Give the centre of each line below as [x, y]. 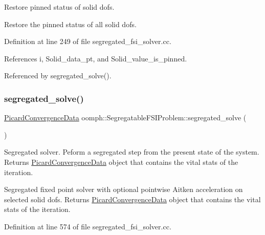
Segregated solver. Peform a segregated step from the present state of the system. [132, 152]
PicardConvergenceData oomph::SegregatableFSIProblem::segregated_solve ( [125, 117]
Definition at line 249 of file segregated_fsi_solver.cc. [88, 41]
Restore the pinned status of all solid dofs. [70, 24]
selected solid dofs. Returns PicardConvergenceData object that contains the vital [132, 199]
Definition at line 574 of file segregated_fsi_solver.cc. [88, 226]
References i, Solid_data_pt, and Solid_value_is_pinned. [96, 58]
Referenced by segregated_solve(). [58, 76]
